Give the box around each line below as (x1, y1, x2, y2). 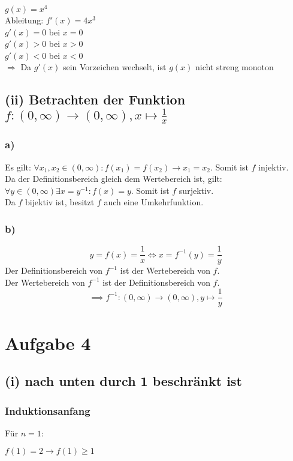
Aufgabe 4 (5, 330, 91, 355)
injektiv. (258, 160, 289, 173)
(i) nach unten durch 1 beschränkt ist (5, 372, 242, 390)
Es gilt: (5, 160, 31, 173)
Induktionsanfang (5, 403, 90, 418)
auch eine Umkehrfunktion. (104, 196, 204, 208)
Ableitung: (5, 14, 44, 26)
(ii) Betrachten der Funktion (5, 90, 186, 109)
